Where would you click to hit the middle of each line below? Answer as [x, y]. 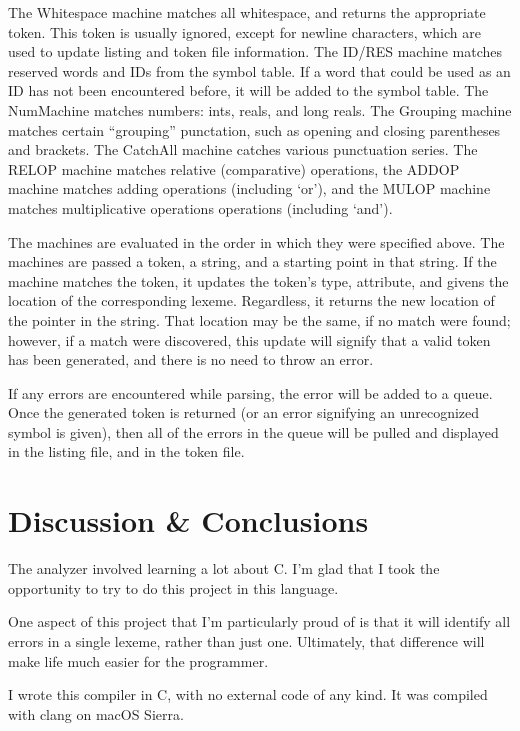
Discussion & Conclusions [188, 520]
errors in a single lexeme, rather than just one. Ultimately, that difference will [246, 640]
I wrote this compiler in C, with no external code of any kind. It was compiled [248, 694]
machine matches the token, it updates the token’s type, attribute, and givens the [258, 280]
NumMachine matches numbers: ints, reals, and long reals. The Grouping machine [260, 109]
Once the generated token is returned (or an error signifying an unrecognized [244, 412]
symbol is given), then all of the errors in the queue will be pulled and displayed [253, 431]
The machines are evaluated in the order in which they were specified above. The [256, 241]
